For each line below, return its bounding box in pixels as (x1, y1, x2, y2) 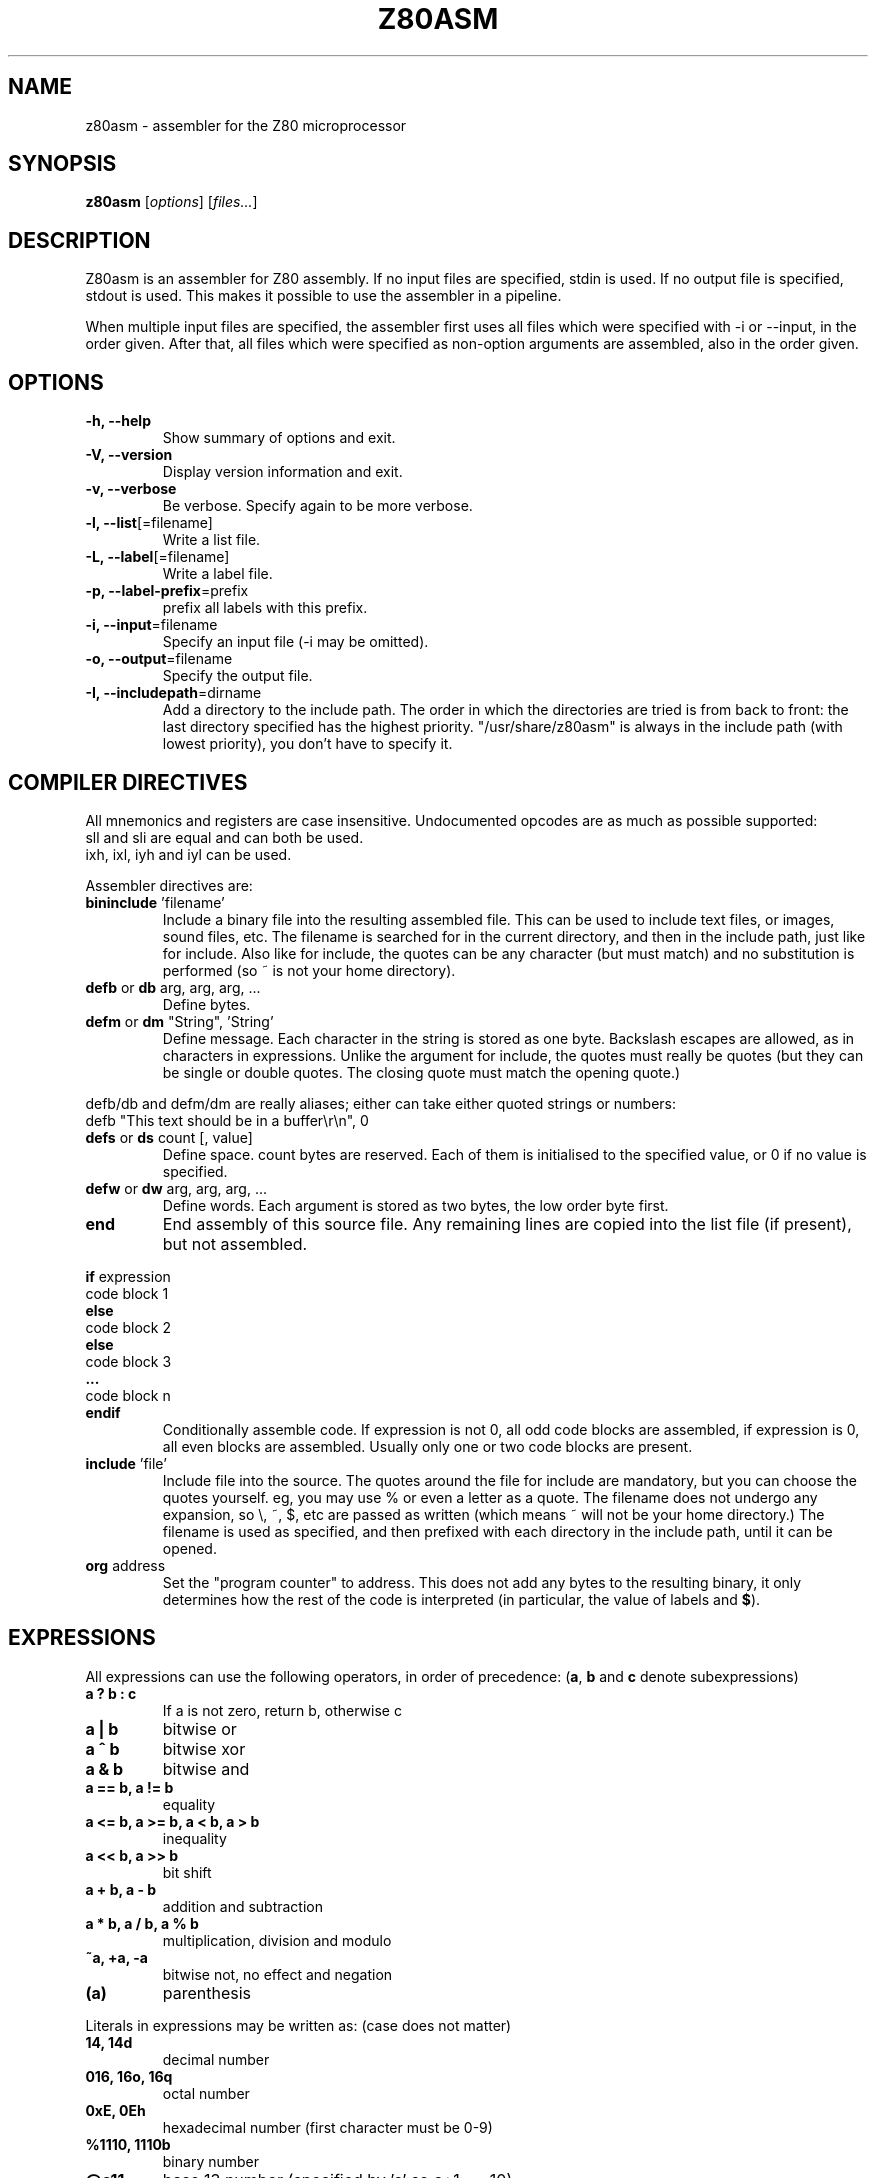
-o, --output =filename (85, 650, 233, 668)
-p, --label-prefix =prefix (85, 582, 249, 600)
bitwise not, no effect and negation (162, 1965, 393, 1983)
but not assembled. (162, 1233, 308, 1254)
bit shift (162, 1863, 212, 1881)
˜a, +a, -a (85, 1948, 148, 1966)
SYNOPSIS (8, 151, 117, 177)
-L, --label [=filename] (85, 548, 230, 566)
